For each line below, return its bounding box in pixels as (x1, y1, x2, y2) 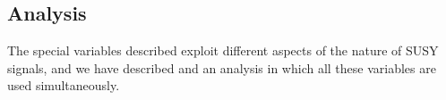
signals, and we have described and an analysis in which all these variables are (7, 58, 436, 77)
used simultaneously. (7, 76, 120, 95)
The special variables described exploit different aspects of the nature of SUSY (7, 41, 439, 60)
